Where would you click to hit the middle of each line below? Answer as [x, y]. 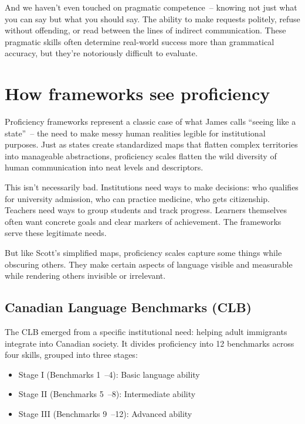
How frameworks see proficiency [138, 93]
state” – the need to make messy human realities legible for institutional [135, 133]
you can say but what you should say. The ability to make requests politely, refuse [152, 18]
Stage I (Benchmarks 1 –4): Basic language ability [109, 374]
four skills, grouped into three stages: [71, 355]
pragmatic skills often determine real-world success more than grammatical [140, 41]
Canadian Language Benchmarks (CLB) [128, 307]
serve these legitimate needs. [56, 233]
